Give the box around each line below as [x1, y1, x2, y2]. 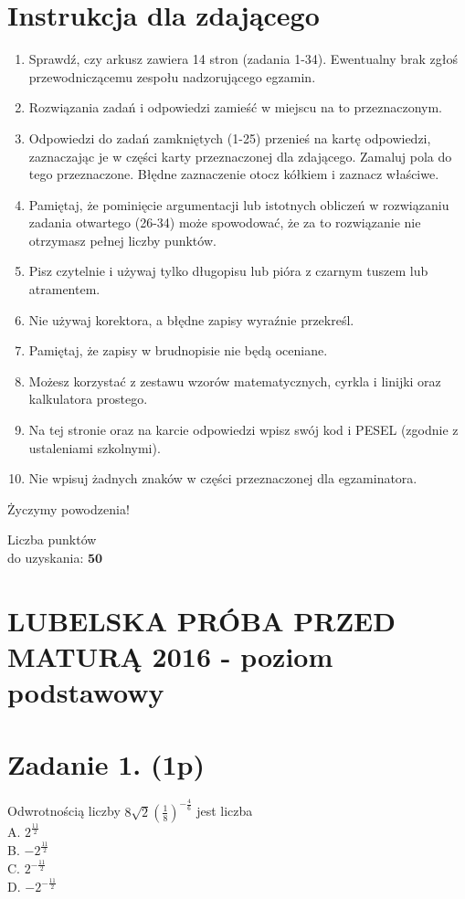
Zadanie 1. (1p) [7, 745, 205, 782]
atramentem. [28, 280, 100, 299]
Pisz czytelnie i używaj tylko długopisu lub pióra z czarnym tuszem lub [28, 261, 428, 280]
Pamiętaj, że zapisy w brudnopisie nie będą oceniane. [28, 341, 328, 360]
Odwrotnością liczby [7, 801, 121, 820]
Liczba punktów [7, 530, 97, 549]
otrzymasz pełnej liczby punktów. [28, 230, 217, 249]
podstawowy [7, 673, 164, 711]
